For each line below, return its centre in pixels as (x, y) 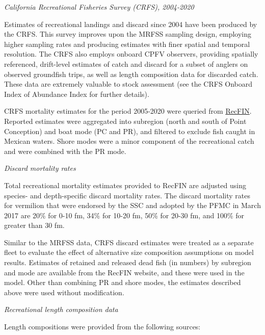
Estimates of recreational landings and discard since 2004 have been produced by (131, 24)
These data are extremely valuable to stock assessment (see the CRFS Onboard (128, 84)
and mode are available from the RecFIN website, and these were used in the (124, 272)
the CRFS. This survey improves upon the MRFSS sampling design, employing (128, 34)
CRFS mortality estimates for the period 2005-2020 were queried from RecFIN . (128, 111)
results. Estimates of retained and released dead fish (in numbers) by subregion (128, 262)
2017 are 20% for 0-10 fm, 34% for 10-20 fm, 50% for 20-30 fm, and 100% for (124, 215)
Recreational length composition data (61, 309)
